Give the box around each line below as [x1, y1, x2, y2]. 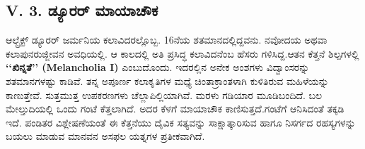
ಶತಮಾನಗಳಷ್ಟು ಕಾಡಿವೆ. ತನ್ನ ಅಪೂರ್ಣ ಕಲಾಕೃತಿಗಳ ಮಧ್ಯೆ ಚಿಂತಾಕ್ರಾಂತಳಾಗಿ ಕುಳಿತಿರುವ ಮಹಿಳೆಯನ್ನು [6, 73, 329, 88]
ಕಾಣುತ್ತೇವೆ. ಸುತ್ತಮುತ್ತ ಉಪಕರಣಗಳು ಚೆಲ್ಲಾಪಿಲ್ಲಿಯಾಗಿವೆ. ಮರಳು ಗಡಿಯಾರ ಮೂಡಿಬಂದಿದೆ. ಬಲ [6, 87, 323, 102]
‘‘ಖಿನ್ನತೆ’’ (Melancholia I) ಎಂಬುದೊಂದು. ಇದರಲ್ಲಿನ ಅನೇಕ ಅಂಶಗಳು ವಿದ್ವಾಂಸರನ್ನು [6, 60, 310, 74]
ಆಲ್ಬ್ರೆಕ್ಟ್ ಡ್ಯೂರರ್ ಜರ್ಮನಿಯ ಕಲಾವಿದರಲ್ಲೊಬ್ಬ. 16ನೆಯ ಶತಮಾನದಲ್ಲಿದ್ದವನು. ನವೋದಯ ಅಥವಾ [6, 32, 328, 47]
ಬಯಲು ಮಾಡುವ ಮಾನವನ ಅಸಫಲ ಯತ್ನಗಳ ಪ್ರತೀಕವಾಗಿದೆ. [6, 129, 205, 143]
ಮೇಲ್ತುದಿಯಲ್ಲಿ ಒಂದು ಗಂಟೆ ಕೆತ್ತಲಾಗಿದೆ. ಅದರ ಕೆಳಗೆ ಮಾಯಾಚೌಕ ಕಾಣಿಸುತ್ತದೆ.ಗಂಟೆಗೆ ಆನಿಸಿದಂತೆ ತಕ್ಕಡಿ [6, 101, 344, 116]
